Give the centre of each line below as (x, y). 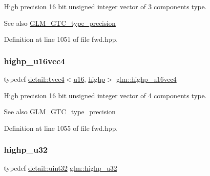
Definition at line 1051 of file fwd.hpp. (61, 39)
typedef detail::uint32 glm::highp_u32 (61, 167)
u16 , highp (89, 79)
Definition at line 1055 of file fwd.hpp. (61, 128)
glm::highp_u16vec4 (147, 79)
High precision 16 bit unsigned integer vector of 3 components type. (105, 6)
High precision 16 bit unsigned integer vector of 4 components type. (105, 95)
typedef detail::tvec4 (34, 79)
